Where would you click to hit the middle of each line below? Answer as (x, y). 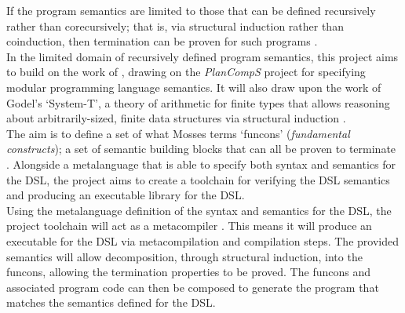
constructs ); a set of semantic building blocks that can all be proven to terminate (201, 149)
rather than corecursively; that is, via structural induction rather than (175, 25)
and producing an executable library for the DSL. (126, 195)
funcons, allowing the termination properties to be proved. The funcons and (188, 272)
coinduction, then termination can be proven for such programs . (162, 41)
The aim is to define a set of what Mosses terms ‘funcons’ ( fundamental (178, 133)
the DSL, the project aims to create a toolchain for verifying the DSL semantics (198, 179)
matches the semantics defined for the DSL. (111, 302)
